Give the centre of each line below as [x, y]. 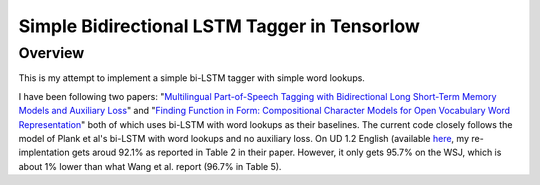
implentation [44, 152]
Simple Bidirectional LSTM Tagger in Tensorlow [219, 26]
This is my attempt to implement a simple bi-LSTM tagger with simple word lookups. [191, 78]
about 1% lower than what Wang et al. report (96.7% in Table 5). [150, 166]
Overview [51, 53]
